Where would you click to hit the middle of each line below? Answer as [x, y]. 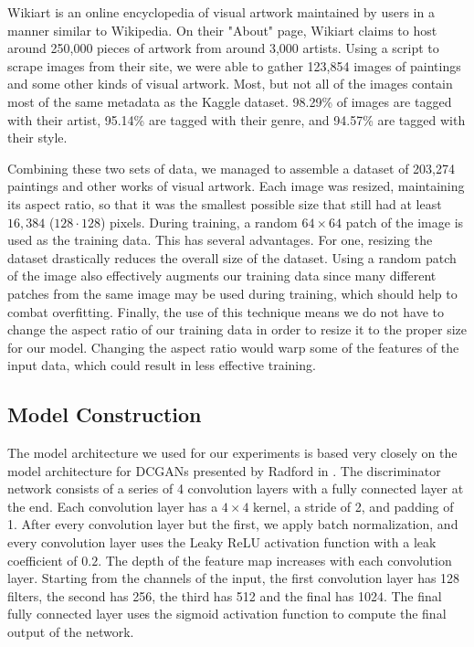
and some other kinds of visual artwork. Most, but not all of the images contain [230, 84]
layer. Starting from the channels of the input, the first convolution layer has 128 [234, 578]
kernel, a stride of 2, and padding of [353, 506]
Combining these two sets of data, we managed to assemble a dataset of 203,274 [231, 168]
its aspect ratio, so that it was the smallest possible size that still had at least [225, 203]
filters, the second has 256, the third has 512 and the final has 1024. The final [225, 595]
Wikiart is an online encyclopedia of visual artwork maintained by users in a [221, 12]
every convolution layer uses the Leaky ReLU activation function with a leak [222, 542]
